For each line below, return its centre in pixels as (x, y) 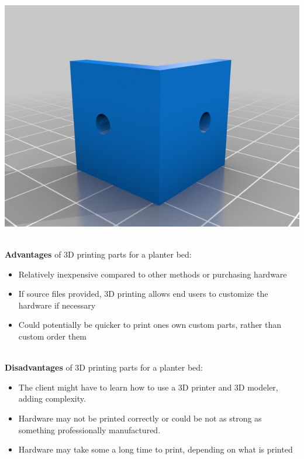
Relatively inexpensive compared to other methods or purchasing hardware (153, 274)
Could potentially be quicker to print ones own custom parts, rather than (150, 325)
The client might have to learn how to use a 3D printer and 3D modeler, (148, 387)
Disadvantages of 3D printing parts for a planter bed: (104, 367)
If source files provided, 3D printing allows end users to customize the (143, 294)
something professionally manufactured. (89, 429)
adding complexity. (52, 398)
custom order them (52, 336)
